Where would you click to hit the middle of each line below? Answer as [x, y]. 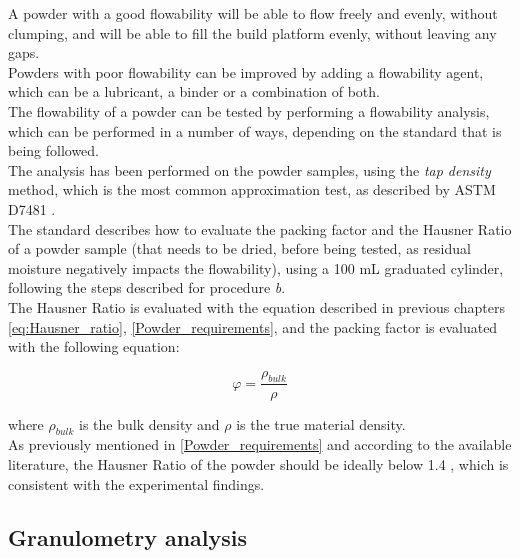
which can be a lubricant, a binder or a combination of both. [194, 91]
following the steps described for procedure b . [147, 287]
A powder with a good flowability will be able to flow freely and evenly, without [253, 13]
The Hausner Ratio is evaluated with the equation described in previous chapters [256, 306]
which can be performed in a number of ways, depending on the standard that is [255, 130]
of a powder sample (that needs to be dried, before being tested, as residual [239, 248]
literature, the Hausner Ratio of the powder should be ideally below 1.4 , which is [258, 463]
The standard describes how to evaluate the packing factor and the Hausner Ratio [260, 228]
